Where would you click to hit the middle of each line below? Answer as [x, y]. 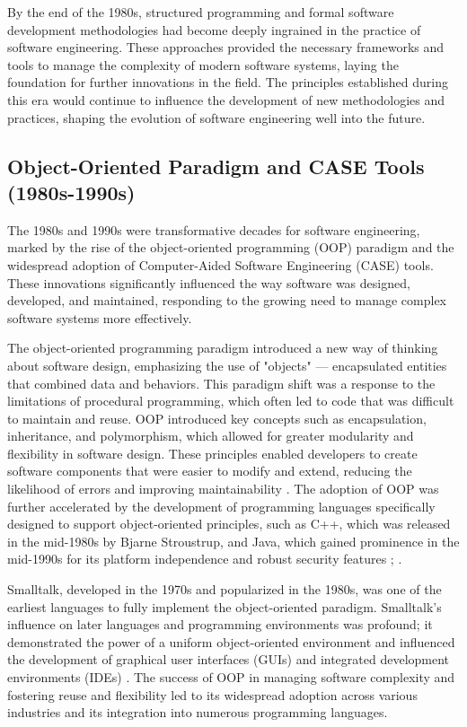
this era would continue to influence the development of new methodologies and [226, 99]
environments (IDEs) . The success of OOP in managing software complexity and [231, 677]
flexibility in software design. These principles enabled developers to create [212, 453]
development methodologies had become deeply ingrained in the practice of [214, 29]
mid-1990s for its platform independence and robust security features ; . [205, 559]
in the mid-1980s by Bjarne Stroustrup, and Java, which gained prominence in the [233, 541]
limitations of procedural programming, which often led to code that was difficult [231, 401]
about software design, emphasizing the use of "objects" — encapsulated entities [227, 365]
